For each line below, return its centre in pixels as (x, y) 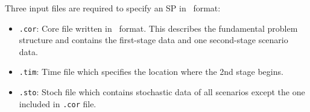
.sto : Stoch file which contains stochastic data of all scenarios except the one (162, 92)
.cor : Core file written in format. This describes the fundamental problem (158, 28)
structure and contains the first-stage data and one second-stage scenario (153, 40)
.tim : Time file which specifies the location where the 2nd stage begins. (151, 72)
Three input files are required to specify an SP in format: (113, 8)
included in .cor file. (58, 103)
